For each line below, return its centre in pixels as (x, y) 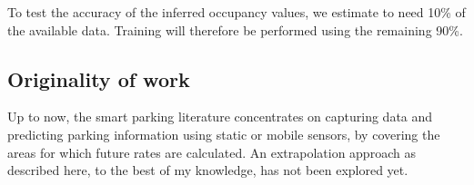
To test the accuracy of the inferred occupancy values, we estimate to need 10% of (237, 12)
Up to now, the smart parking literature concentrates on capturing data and (220, 117)
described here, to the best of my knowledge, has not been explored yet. (208, 170)
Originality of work (99, 78)
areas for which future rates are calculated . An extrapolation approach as (212, 152)
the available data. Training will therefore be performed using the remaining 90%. (235, 29)
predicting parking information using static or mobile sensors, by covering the (224, 134)
